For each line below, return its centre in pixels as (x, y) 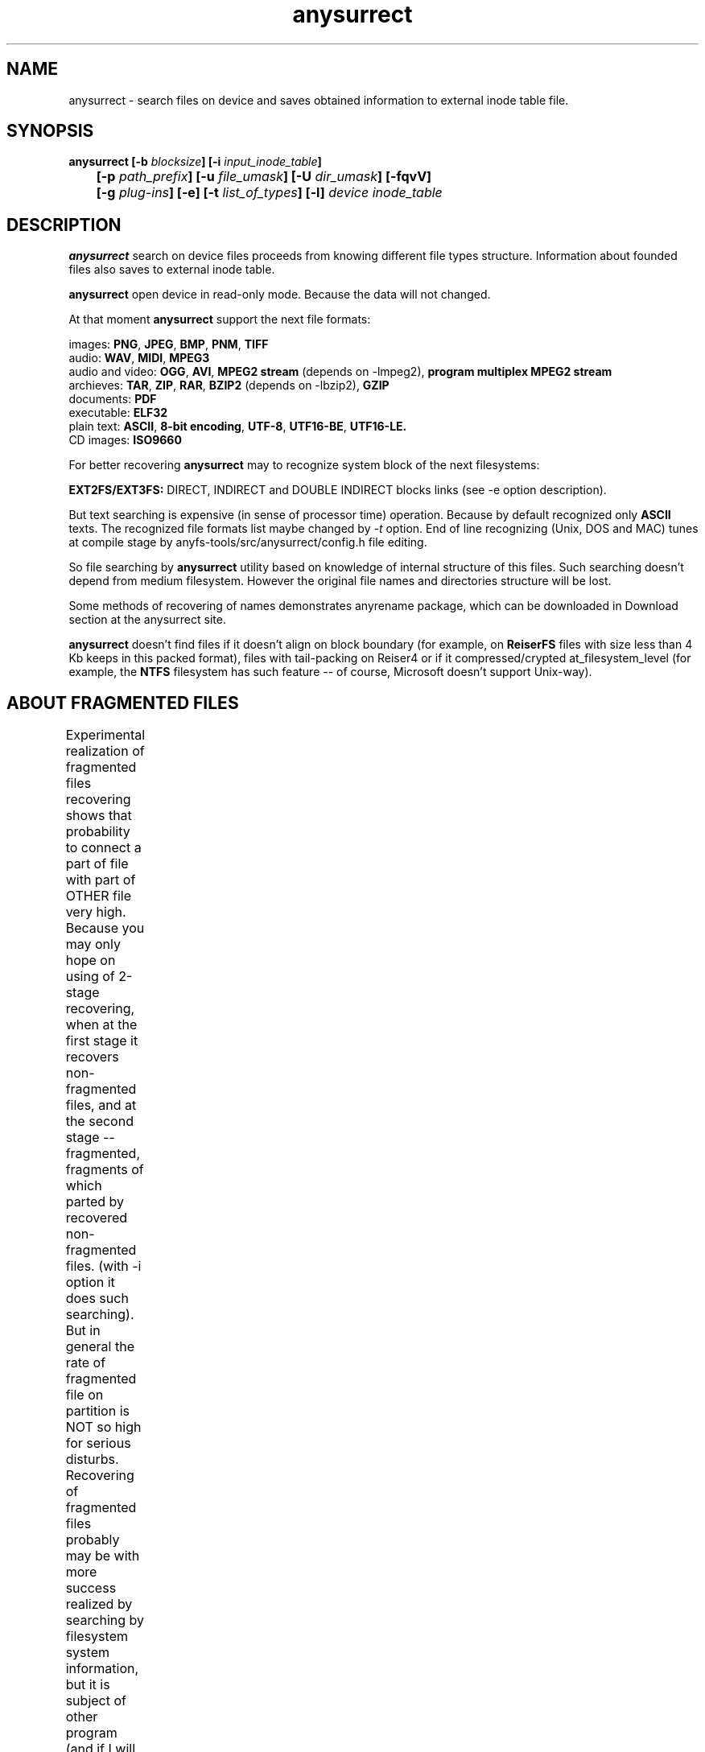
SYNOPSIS (50, 131)
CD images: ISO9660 (125, 440)
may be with (103, 1556)
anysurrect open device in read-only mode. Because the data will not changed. (280, 295)
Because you (105, 928)
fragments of (105, 1170)
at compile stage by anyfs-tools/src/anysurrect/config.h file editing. (248, 542)
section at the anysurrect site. (147, 620)
